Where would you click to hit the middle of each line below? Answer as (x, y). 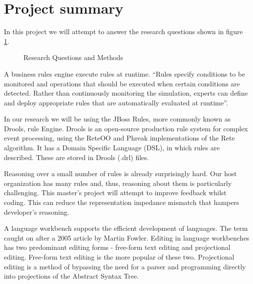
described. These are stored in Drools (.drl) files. (76, 157)
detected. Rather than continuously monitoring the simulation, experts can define (126, 93)
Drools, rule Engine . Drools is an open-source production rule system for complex (126, 128)
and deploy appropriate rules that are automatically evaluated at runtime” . (116, 102)
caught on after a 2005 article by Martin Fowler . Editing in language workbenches (127, 237)
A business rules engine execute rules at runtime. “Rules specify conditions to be (125, 73)
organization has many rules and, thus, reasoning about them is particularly (118, 183)
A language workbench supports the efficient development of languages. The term (126, 228)
